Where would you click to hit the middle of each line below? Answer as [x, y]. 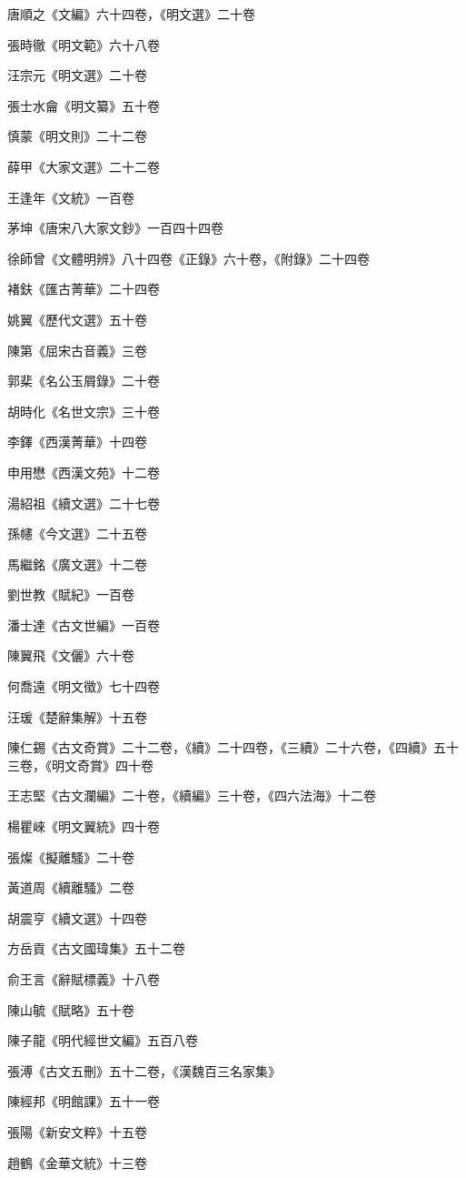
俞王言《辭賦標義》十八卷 [84, 979]
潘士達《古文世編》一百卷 [84, 624]
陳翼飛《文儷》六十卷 [71, 655]
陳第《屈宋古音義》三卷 [77, 350]
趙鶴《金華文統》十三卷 [77, 1162]
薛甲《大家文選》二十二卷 [84, 166]
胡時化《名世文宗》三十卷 [84, 411]
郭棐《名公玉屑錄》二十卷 [84, 381]
